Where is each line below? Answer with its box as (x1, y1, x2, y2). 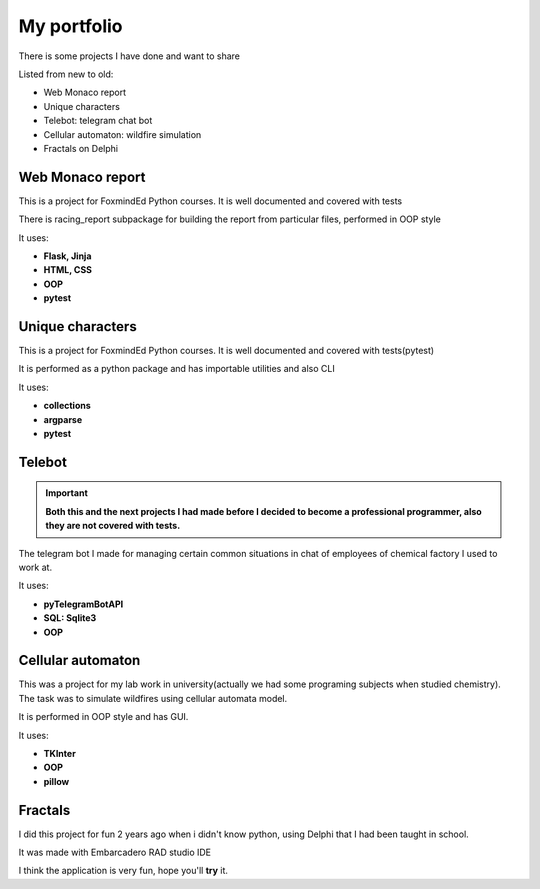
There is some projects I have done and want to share (18, 50, 240, 62)
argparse (43, 413, 83, 425)
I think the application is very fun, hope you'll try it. (18, 865, 229, 877)
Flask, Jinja (43, 250, 92, 262)
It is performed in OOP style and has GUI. (18, 711, 189, 723)
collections (43, 400, 92, 412)
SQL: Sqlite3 (43, 612, 97, 624)
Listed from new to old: (18, 68, 114, 80)
